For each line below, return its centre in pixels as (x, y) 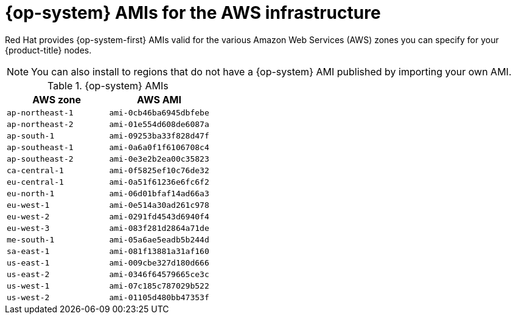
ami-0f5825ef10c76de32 (159, 170)
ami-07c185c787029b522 (159, 286)
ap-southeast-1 (40, 147)
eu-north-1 (31, 193)
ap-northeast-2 (40, 124)
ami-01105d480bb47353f (159, 297)
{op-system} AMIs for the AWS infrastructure (193, 13)
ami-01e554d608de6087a (159, 124)
